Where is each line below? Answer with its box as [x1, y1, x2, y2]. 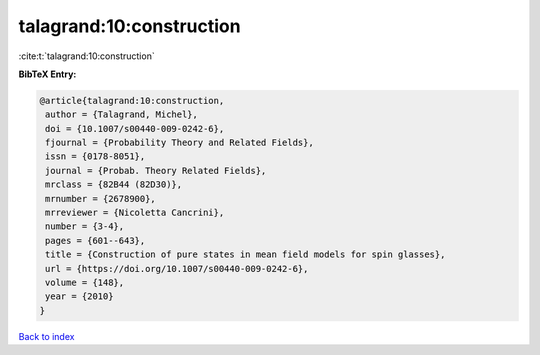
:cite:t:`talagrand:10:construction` [18, 50, 155, 62]
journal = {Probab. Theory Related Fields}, [45, 165, 267, 176]
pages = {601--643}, [45, 235, 146, 246]
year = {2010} [45, 291, 114, 302]
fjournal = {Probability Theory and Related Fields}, [45, 137, 314, 149]
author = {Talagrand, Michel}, [45, 109, 199, 120]
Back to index [18, 330, 75, 342]
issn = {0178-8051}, [45, 151, 146, 162]
